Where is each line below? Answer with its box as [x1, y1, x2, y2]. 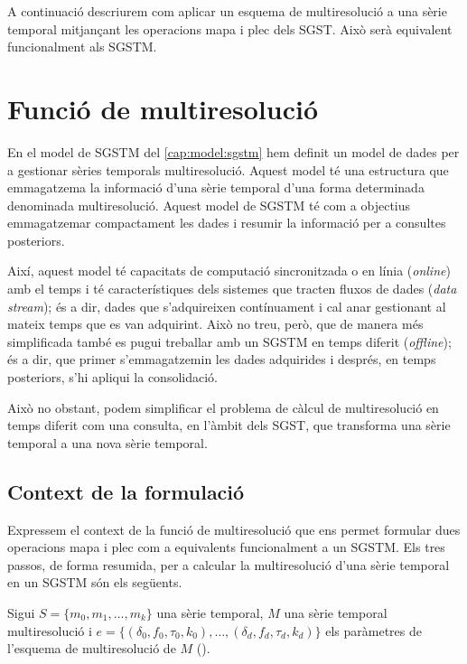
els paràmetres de [325, 621, 423, 640]
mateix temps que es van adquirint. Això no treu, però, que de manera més [7, 314, 424, 333]
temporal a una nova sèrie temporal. [7, 433, 208, 452]
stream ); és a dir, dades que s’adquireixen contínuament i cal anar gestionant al [7, 296, 446, 315]
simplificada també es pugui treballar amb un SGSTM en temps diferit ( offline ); [7, 332, 452, 351]
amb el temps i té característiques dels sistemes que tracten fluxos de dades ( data [7, 279, 457, 298]
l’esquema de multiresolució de [7, 639, 176, 658]
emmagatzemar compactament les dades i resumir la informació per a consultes [7, 213, 446, 232]
